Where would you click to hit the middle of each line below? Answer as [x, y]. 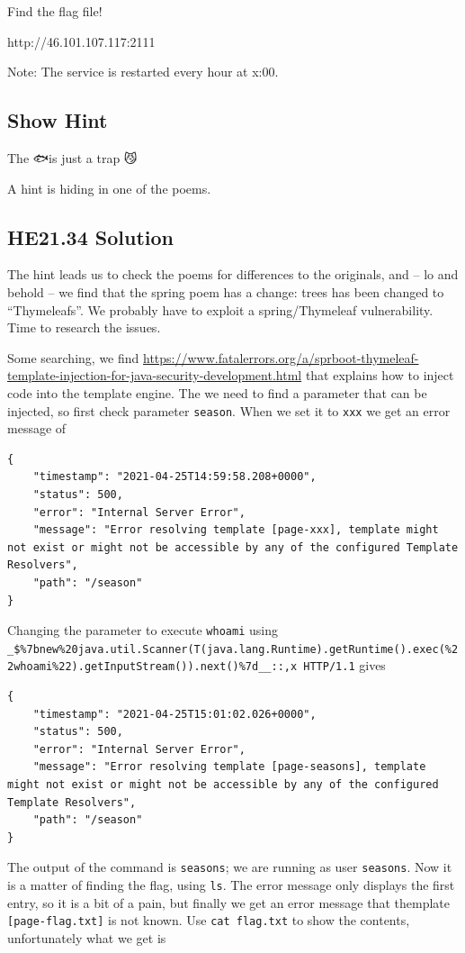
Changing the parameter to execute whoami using [143, 630]
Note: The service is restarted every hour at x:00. [143, 72]
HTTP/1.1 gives [344, 665]
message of [37, 428]
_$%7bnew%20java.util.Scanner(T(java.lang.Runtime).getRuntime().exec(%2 [233, 649]
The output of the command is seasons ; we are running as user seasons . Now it [230, 867]
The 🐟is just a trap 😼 [72, 157]
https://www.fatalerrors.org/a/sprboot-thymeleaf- [281, 357]
